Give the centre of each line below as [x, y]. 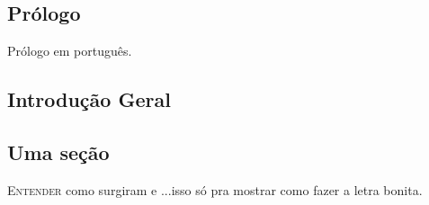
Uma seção [58, 152]
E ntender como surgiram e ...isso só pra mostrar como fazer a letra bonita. [215, 189]
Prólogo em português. [70, 51]
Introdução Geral [89, 99]
